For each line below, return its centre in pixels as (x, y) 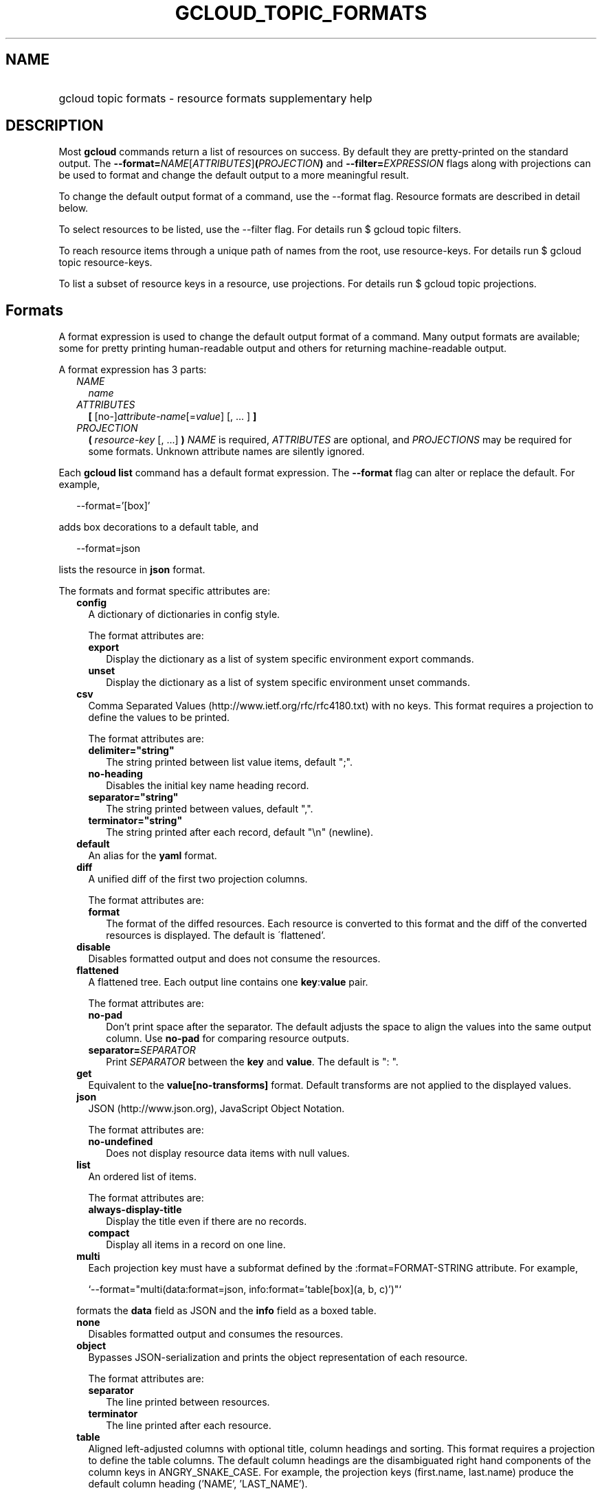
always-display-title (135, 1210)
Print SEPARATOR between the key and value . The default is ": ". (252, 1062)
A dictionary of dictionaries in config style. (184, 614)
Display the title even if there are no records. (207, 1221)
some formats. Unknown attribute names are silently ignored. (226, 452)
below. (74, 208)
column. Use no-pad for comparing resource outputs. (227, 1039)
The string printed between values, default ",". (210, 809)
